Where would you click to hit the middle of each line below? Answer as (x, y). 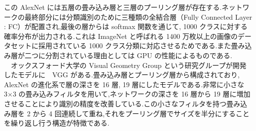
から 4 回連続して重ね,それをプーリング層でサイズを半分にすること (141, 113)
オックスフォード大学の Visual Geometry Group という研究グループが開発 (128, 65)
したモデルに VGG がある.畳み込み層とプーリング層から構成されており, (122, 75)
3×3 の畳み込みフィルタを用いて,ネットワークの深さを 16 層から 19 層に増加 (127, 94)
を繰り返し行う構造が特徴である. (57, 123)
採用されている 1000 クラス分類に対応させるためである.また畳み (142, 46)
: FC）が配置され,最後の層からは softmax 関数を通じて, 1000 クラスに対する (126, 26)
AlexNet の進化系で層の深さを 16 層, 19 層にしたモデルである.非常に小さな (124, 84)
